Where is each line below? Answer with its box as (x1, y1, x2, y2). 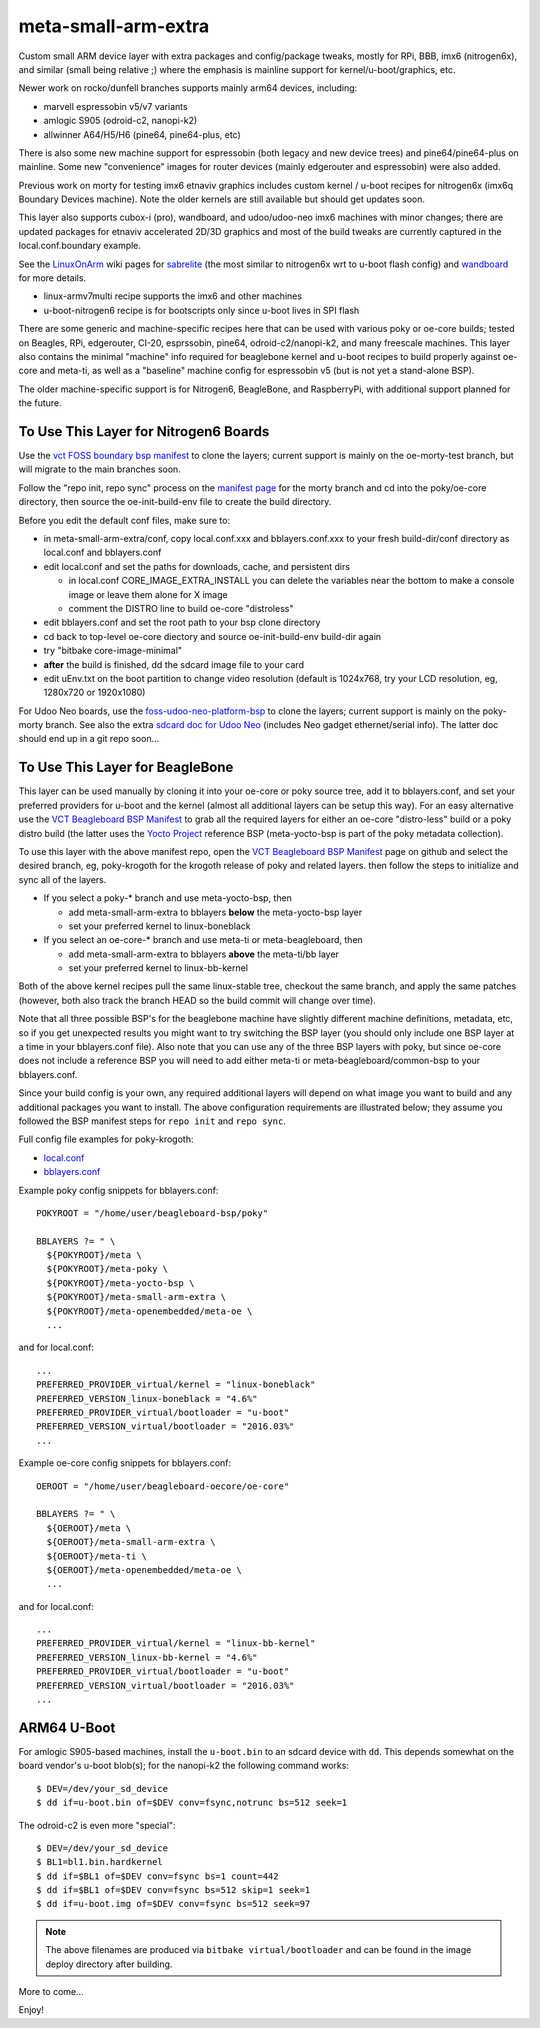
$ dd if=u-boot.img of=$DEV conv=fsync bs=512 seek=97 (36, 1898, 311, 1910)
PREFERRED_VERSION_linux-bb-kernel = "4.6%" (36, 1651, 259, 1663)
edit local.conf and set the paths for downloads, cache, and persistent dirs (43, 560, 350, 572)
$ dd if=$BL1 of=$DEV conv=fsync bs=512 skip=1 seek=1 (36, 1885, 311, 1896)
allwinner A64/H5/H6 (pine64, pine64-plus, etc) (43, 128, 242, 140)
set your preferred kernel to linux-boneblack (68, 920, 252, 932)
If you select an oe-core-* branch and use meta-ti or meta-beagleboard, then (43, 934, 364, 946)
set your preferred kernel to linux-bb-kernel (68, 962, 249, 974)
